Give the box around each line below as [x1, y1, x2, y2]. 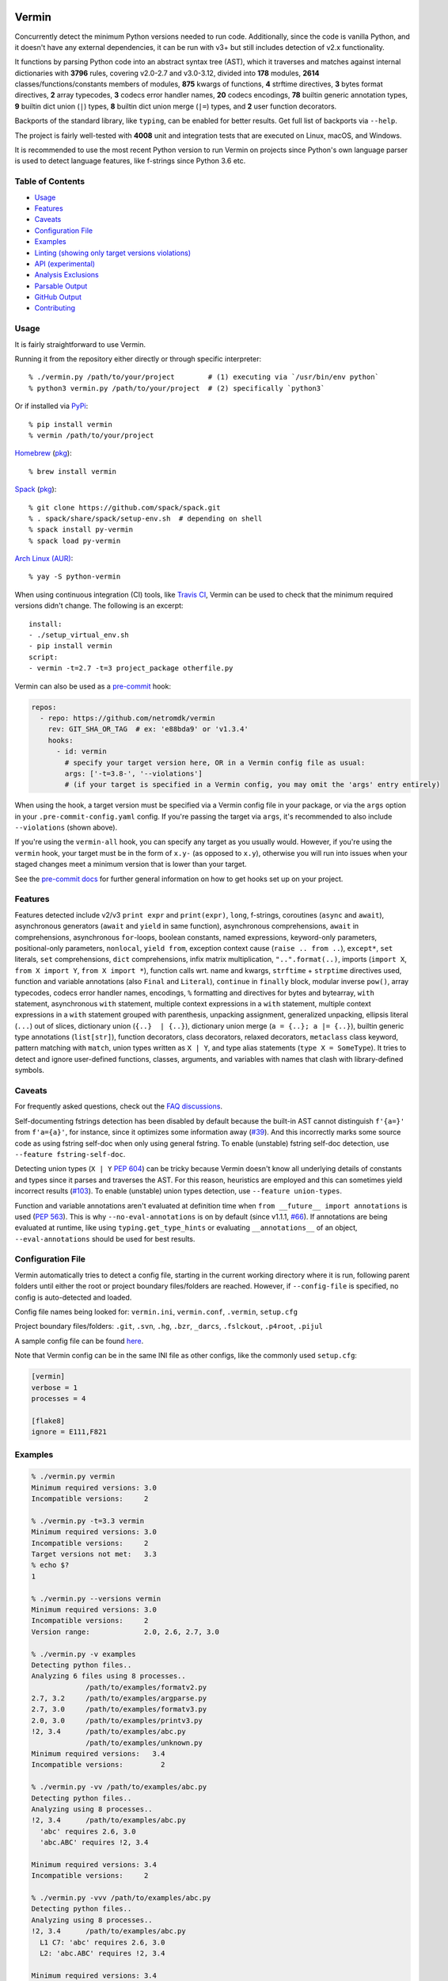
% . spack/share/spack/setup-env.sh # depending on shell [28, 513, 263, 523]
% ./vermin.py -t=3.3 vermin [31, 1516, 145, 1525]
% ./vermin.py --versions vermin [31, 1594, 161, 1603]
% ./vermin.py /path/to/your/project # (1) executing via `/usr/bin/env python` [28, 372, 380, 382]
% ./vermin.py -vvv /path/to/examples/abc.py [31, 1894, 211, 1903]
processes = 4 [31, 1394, 86, 1403]
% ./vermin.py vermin [31, 1472, 116, 1481]
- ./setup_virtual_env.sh [28, 631, 130, 639]
